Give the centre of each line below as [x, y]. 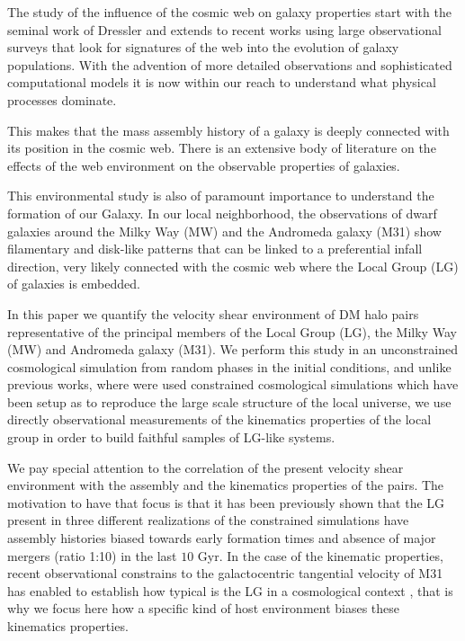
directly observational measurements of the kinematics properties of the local [219, 419]
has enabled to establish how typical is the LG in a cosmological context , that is [230, 590]
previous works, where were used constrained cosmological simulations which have [233, 384]
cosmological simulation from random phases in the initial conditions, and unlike [229, 366]
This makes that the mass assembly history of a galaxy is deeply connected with [228, 130]
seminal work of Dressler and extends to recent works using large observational [224, 29]
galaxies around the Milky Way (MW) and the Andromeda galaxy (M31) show [224, 231]
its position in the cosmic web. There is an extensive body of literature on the [222, 148]
